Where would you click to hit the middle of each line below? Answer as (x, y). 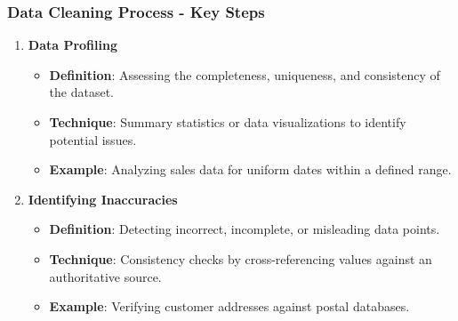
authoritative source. (105, 276)
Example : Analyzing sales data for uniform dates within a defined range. (250, 169)
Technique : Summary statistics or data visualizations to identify (228, 122)
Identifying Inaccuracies (103, 199)
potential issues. (93, 139)
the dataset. (82, 92)
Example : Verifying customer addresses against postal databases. (229, 306)
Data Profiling (72, 45)
